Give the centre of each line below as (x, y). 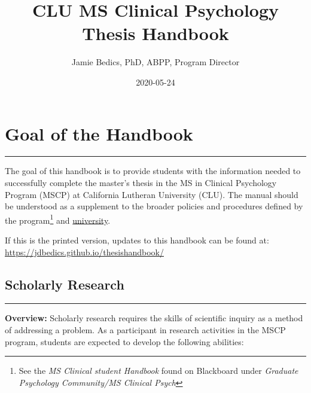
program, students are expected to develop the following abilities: (124, 341)
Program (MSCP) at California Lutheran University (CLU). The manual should (152, 194)
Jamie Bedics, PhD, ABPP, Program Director (155, 62)
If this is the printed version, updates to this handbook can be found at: (137, 240)
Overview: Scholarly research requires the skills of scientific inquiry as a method (154, 318)
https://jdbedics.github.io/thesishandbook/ (84, 252)
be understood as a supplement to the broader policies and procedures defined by (154, 206)
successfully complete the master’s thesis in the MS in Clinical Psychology (141, 183)
